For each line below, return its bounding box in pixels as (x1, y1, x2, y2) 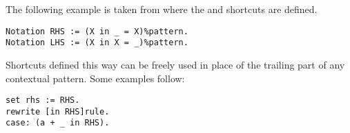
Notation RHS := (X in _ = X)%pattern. (6, 26, 188, 36)
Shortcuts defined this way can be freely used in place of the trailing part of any (6, 57, 345, 71)
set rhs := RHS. (6, 95, 80, 106)
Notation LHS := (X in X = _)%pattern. (6, 38, 188, 48)
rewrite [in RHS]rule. (6, 106, 110, 117)
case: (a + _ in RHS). (6, 118, 110, 128)
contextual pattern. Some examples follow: (6, 71, 185, 85)
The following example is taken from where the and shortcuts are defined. (6, 2, 318, 16)
